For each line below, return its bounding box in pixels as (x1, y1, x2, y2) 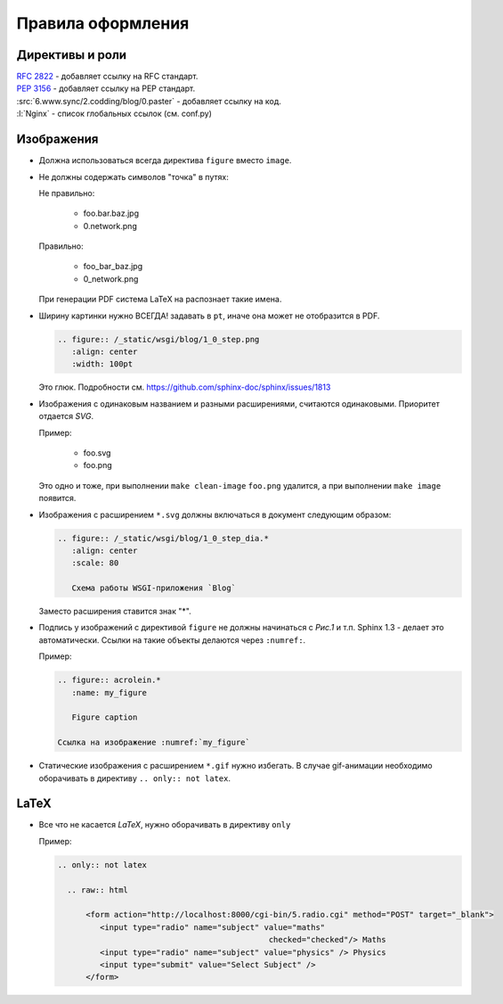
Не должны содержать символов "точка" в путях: (38, 171, 229, 182)
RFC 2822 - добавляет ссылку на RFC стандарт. (16, 71, 199, 82)
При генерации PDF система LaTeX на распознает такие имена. (38, 294, 282, 305)
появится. (38, 493, 77, 504)
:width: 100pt (71, 359, 134, 369)
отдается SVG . (38, 411, 93, 422)
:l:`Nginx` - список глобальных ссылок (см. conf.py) (16, 108, 213, 119)
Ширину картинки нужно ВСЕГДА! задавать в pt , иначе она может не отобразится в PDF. (38, 310, 380, 321)
